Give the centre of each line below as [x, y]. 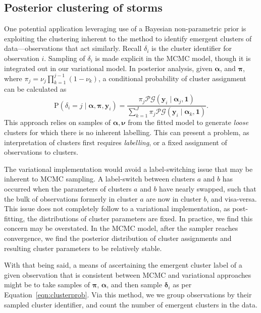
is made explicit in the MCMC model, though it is [173, 58]
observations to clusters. [41, 152]
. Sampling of [65, 58]
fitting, [15, 218]
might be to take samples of [47, 285]
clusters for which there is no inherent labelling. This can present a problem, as [127, 132]
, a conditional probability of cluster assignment [172, 78]
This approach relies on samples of [58, 122]
